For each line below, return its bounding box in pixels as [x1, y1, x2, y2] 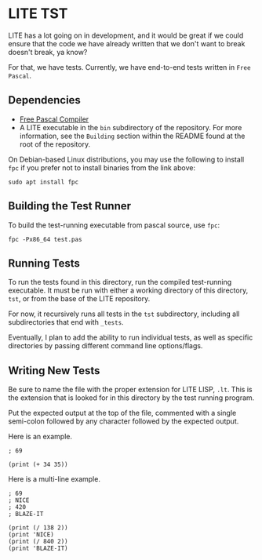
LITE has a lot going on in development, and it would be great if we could [8, 31, 244, 40]
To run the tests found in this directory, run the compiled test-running [8, 278, 232, 287]
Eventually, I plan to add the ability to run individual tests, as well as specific [8, 333, 253, 342]
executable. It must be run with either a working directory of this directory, [8, 285, 249, 295]
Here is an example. [8, 432, 73, 442]
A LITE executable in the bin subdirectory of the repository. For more [19, 122, 242, 132]
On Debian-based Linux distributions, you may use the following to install [8, 155, 245, 164]
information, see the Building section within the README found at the [19, 131, 246, 140]
